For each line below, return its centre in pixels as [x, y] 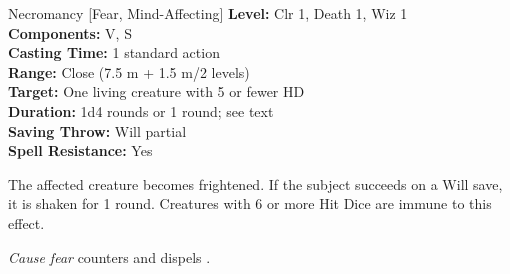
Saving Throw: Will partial [97, 130]
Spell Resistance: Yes [80, 150]
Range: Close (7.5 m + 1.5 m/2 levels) [129, 71]
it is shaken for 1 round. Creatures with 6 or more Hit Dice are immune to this [250, 203]
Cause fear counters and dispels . [109, 256]
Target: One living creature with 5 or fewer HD [156, 91]
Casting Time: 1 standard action [114, 52]
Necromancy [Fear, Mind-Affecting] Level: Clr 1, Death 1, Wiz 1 [208, 13]
